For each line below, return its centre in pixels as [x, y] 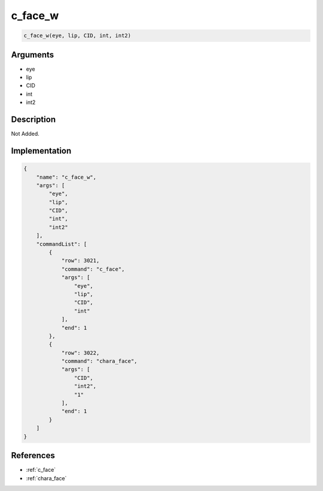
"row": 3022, [80, 353]
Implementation [41, 150]
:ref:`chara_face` [46, 478]
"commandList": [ [62, 244]
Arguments [33, 55]
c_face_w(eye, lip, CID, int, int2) [77, 36]
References [33, 455]
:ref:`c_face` [41, 470]
